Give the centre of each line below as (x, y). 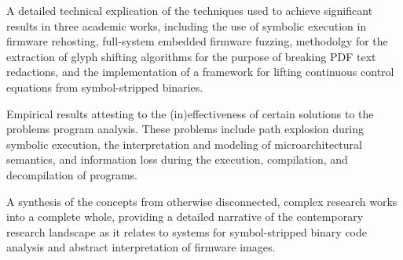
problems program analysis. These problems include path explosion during (185, 129)
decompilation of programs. (72, 174)
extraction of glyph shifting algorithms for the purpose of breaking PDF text (191, 56)
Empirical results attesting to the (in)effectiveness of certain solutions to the (190, 113)
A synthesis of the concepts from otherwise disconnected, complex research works (202, 201)
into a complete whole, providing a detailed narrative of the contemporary (185, 217)
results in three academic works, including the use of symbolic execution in (187, 25)
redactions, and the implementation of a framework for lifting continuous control (200, 72)
